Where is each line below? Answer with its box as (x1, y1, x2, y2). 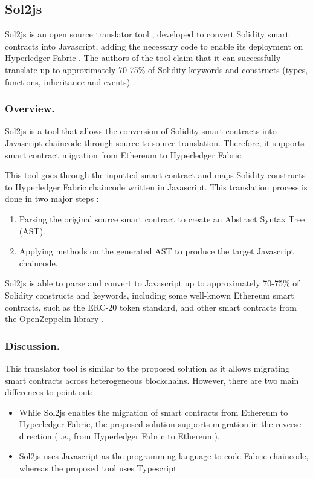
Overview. (5, 101, 55, 116)
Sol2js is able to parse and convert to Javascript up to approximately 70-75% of (5, 277, 300, 289)
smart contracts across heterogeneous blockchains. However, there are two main (5, 373, 299, 386)
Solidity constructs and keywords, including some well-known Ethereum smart (5, 288, 294, 301)
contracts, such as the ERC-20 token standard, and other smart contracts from (5, 300, 297, 313)
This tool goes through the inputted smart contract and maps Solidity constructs (5, 169, 306, 181)
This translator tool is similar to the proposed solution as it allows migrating (5, 361, 289, 374)
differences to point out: (5, 386, 93, 398)
